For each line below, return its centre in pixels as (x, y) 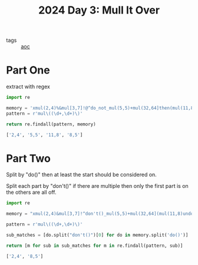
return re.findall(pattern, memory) (51, 124)
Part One (28, 70)
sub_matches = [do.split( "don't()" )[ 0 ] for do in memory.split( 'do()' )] (97, 235)
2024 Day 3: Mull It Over (99, 10)
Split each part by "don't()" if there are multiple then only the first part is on (97, 186)
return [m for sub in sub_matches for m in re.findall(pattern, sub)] (95, 246)
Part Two (29, 158)
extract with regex (28, 87)
